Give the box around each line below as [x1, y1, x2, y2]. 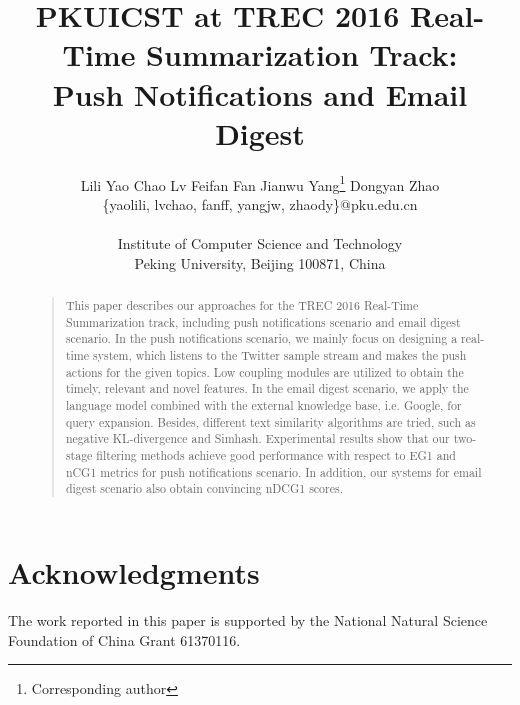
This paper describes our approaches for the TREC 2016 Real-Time [65, 297, 419, 314]
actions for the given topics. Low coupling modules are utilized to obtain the [65, 363, 464, 380]
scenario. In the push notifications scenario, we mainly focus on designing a [65, 330, 458, 347]
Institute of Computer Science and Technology [117, 233, 403, 254]
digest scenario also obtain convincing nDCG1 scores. [65, 480, 343, 497]
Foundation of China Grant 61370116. [8, 629, 241, 650]
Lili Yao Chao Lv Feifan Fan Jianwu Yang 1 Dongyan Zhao [80, 171, 440, 195]
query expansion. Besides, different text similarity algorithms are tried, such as [65, 413, 476, 430]
